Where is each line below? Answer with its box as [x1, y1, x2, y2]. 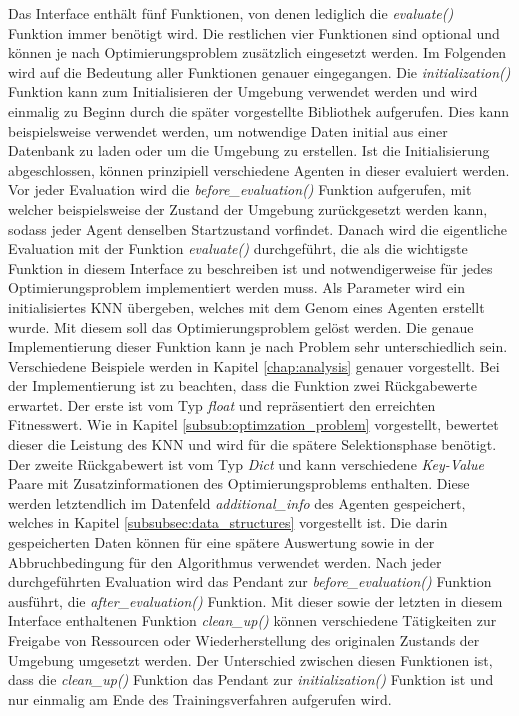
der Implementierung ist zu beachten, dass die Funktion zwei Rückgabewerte [8, 375, 477, 396]
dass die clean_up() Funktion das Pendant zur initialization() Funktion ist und [8, 669, 494, 690]
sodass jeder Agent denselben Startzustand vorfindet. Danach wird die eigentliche [8, 218, 507, 239]
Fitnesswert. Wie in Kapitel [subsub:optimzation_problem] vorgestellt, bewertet [8, 414, 499, 435]
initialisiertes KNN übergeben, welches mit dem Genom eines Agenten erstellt [8, 296, 485, 317]
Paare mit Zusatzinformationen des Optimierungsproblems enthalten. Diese [8, 473, 470, 494]
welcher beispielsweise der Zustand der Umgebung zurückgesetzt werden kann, [8, 198, 488, 219]
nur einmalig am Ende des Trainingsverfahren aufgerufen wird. [8, 688, 392, 709]
